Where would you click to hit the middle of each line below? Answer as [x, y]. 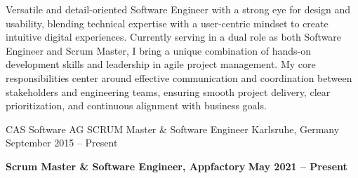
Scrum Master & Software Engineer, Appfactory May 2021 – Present [177, 166]
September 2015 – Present [62, 143]
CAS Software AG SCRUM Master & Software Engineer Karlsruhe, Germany [173, 129]
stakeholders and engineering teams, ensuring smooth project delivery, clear [168, 91]
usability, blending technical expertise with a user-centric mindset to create [167, 23]
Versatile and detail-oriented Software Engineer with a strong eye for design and [178, 9]
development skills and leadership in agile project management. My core [161, 64]
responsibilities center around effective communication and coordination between [179, 77]
